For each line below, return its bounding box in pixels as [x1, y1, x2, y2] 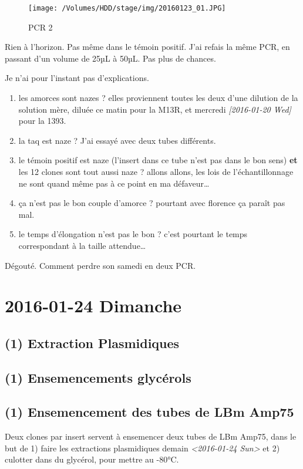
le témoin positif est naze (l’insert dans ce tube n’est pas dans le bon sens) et [18, 154, 298, 166]
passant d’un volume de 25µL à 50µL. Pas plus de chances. [5, 52, 216, 64]
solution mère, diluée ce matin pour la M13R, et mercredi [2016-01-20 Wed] [18, 103, 291, 115]
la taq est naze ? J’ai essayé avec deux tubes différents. [18, 134, 216, 146]
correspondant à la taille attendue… [18, 239, 146, 251]
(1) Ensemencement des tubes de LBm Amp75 [5, 403, 294, 421]
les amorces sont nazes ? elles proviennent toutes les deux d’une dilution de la [18, 92, 298, 104]
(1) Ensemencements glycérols [5, 368, 191, 386]
